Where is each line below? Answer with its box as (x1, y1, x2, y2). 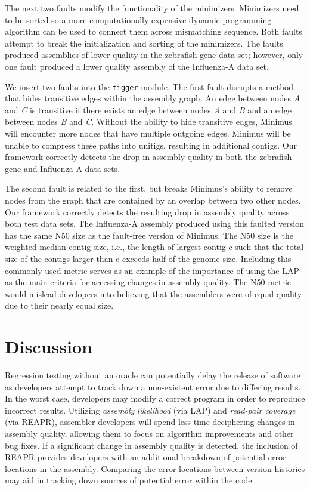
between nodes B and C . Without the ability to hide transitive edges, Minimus (5, 115, 292, 128)
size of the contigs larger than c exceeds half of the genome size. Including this (5, 252, 292, 264)
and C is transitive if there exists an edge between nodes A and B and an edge (5, 103, 292, 116)
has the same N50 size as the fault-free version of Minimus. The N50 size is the (5, 229, 293, 241)
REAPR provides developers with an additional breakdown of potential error (5, 451, 286, 463)
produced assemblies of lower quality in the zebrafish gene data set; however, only (5, 48, 303, 61)
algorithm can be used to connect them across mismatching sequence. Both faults (5, 25, 302, 38)
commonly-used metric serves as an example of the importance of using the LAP (5, 264, 299, 276)
